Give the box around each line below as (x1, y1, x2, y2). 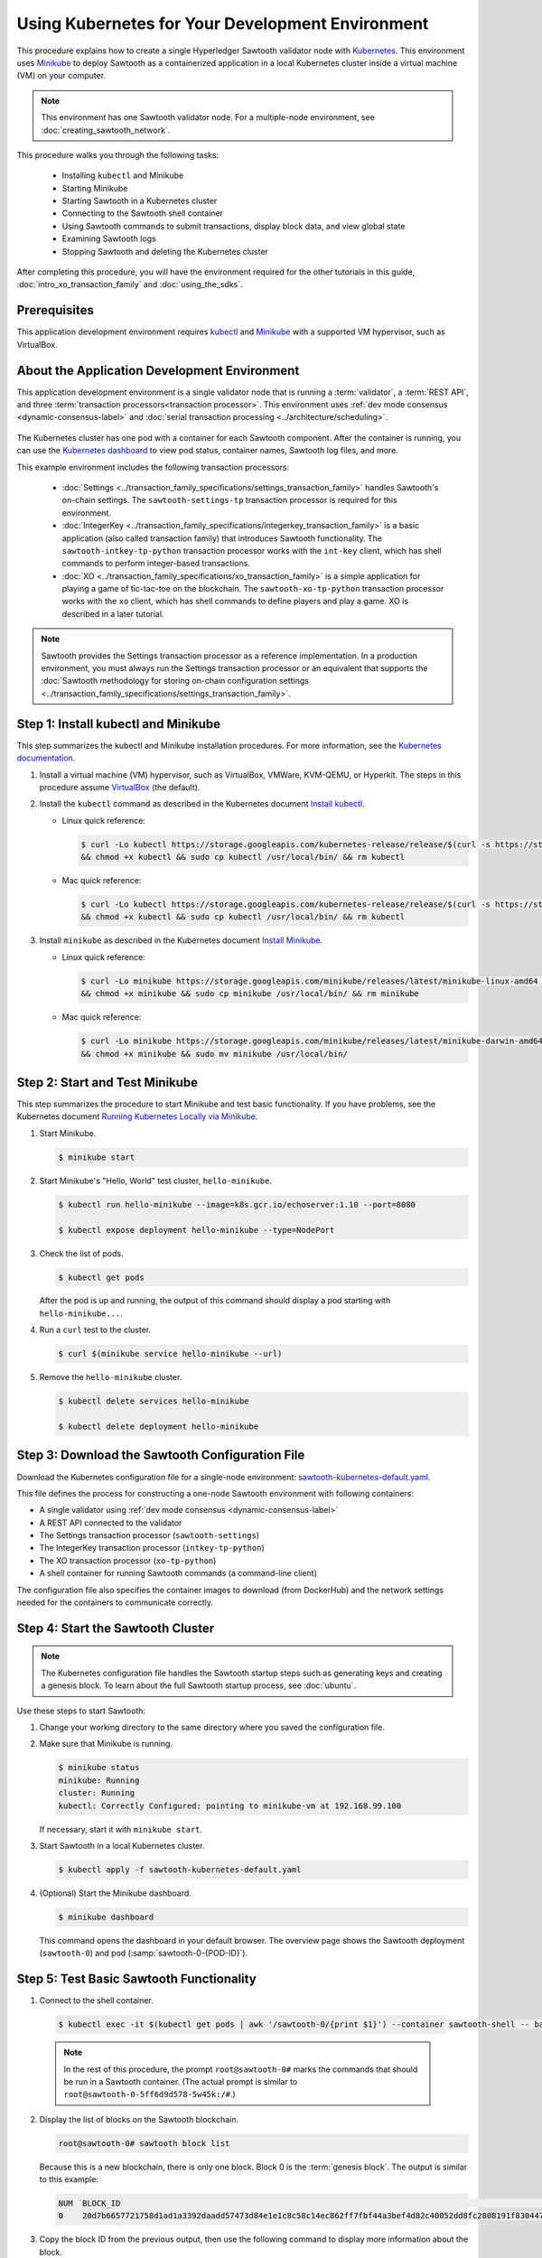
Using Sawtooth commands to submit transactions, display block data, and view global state (61, 220, 406, 231)
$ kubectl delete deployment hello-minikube (58, 1422, 259, 1432)
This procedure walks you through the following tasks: (16, 149, 220, 160)
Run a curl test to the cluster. (39, 1324, 152, 1336)
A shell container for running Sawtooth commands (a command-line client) (39, 1568, 318, 1579)
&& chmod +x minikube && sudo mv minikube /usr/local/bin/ (80, 1049, 348, 1059)
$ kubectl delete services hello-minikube (58, 1396, 249, 1406)
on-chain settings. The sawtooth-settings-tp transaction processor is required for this (61, 495, 397, 506)
